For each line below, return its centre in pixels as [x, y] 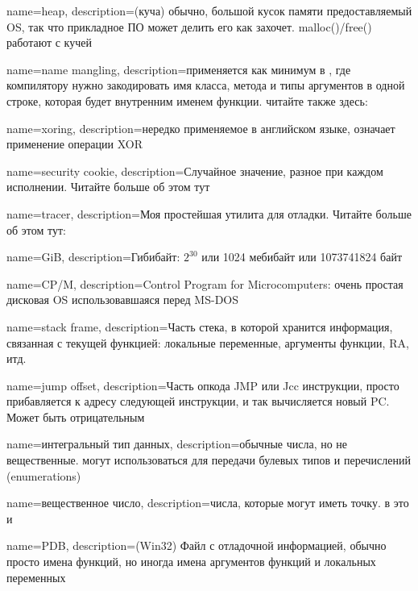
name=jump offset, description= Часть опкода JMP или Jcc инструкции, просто [203, 385]
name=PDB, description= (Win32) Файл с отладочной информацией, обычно [197, 545]
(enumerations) [44, 475]
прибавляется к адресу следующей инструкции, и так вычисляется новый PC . [198, 401]
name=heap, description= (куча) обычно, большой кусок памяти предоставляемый [209, 10]
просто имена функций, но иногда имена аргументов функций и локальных [191, 562]
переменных [36, 577]
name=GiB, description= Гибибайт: [93, 257]
